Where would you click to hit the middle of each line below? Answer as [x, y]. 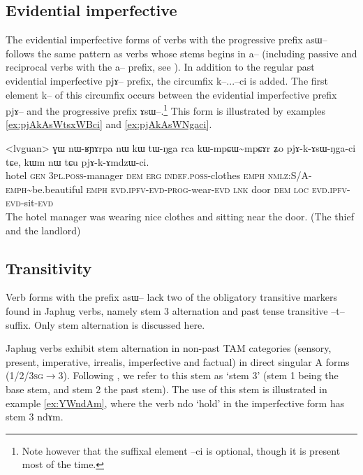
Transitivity [49, 268]
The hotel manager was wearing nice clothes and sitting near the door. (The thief [180, 216]
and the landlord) [43, 230]
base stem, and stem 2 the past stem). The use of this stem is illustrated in [166, 389]
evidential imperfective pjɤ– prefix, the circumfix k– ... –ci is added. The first [167, 80]
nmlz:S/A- [290, 175]
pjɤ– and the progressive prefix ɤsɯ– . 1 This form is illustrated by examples [166, 109]
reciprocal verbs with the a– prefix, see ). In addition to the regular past [160, 67]
